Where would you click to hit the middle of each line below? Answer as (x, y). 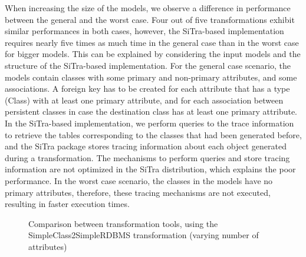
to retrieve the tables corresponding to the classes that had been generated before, (153, 134)
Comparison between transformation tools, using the (123, 223)
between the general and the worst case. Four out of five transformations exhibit (150, 19)
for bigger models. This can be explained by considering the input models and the (153, 54)
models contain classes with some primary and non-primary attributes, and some (151, 77)
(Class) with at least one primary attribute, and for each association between (144, 100)
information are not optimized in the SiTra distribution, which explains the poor (150, 169)
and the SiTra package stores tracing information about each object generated (146, 146)
